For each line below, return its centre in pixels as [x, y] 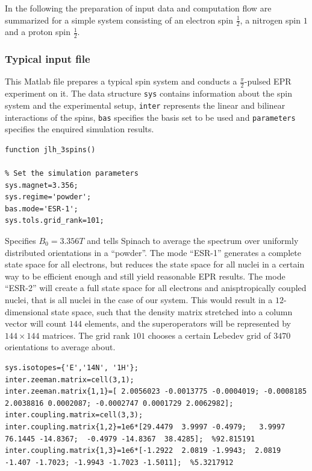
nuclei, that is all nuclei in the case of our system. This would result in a [139, 299]
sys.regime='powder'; [48, 197]
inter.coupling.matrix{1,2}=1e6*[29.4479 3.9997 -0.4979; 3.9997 [145, 427]
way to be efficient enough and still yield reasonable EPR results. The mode [145, 276]
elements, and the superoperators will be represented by [188, 323]
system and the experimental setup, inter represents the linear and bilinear [145, 105]
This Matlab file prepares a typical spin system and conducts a [121, 81]
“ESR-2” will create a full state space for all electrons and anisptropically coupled [156, 288]
